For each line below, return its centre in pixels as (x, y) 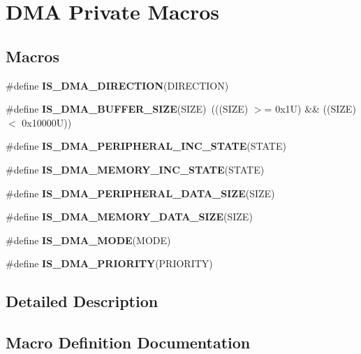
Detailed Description (82, 301)
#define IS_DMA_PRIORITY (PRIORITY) (109, 263)
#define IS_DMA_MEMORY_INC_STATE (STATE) (135, 169)
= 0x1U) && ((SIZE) (310, 109)
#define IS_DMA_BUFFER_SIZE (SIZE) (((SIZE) (127, 109)
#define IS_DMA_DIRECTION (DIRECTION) (117, 85)
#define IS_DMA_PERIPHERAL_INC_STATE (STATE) (146, 146)
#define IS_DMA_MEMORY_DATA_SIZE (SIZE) (129, 217)
